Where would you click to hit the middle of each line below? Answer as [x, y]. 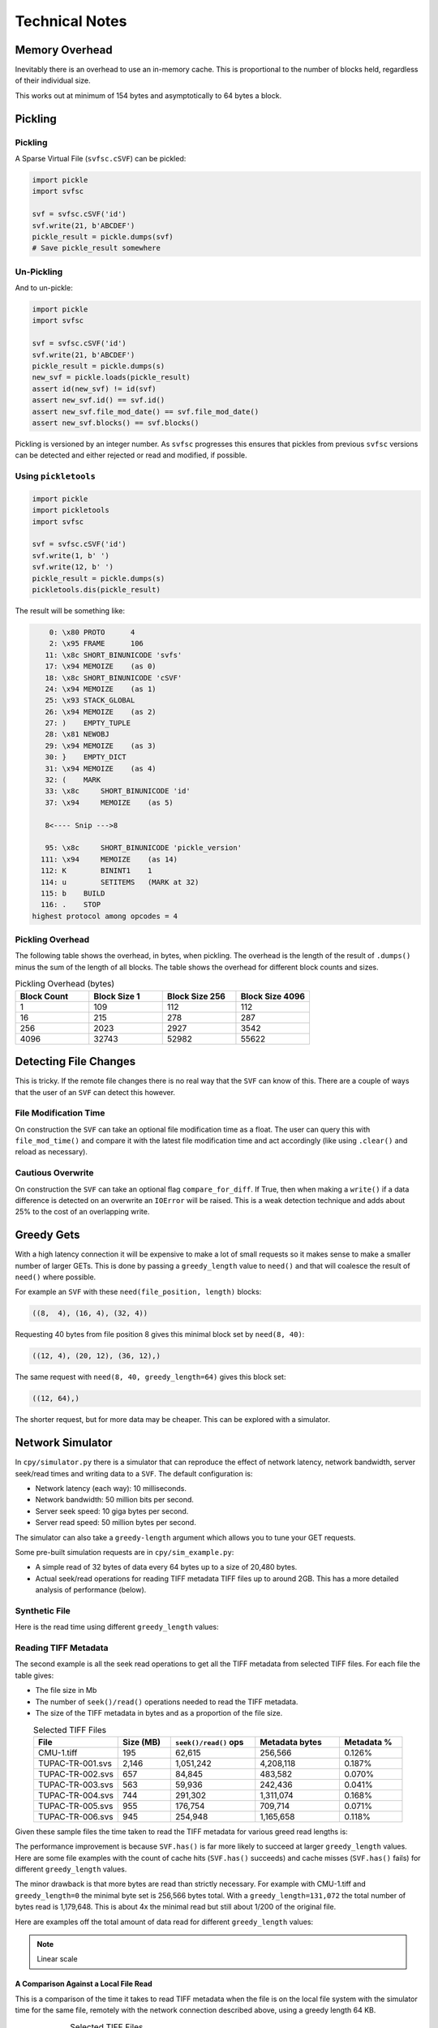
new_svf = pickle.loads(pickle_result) [111, 378]
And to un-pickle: [44, 288]
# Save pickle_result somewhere [97, 248]
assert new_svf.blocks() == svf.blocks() [116, 423]
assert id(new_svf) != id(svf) [94, 389]
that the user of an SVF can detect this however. [95, 1092]
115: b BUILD [73, 893]
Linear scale [57, 1959]
